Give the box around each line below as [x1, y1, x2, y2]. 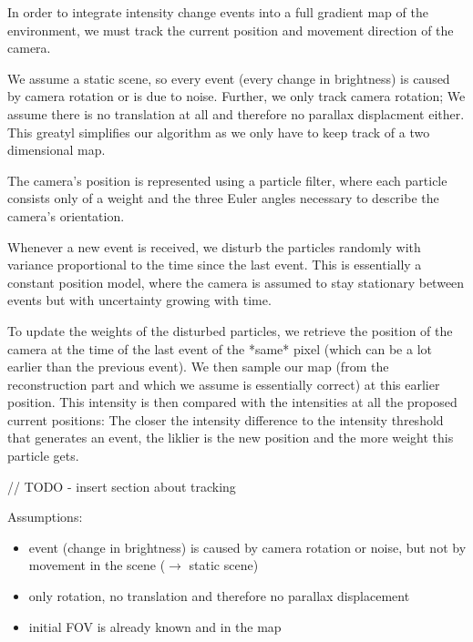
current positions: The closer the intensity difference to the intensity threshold [7, 410, 444, 429]
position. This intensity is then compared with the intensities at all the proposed [7, 392, 458, 412]
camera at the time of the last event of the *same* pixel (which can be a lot [7, 339, 433, 358]
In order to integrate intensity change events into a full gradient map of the [7, 3, 428, 21]
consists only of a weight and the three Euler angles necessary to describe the [7, 189, 439, 208]
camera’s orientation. [7, 206, 125, 225]
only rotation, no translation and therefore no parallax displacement [28, 586, 410, 606]
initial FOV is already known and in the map [28, 617, 282, 636]
